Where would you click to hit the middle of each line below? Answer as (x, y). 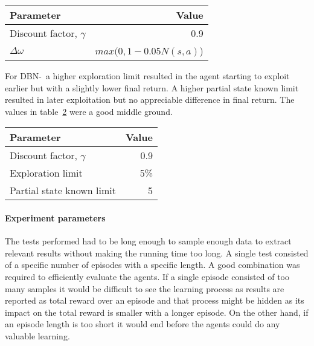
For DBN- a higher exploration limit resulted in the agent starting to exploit (147, 76)
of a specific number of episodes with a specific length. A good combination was (152, 265)
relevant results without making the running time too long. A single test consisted (157, 253)
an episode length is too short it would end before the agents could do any (143, 324)
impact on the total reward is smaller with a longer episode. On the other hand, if (157, 312)
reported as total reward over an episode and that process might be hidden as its (155, 300)
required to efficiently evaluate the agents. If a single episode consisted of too (147, 276)
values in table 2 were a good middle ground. (89, 111)
